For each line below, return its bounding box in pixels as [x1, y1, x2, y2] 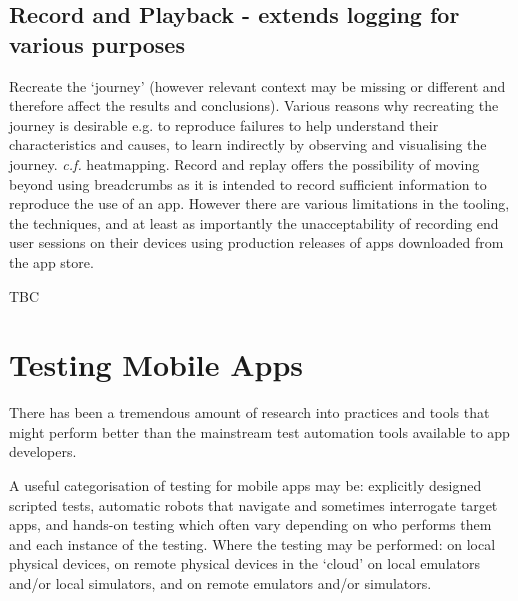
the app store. [9, 251, 94, 272]
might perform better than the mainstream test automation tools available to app [9, 421, 510, 442]
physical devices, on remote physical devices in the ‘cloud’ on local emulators [9, 553, 480, 574]
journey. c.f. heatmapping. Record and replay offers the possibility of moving [9, 153, 480, 174]
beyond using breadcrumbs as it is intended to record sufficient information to [9, 173, 487, 194]
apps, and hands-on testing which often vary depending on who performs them [9, 514, 492, 535]
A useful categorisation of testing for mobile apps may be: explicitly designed [9, 475, 482, 496]
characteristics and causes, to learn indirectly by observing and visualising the [9, 134, 487, 155]
